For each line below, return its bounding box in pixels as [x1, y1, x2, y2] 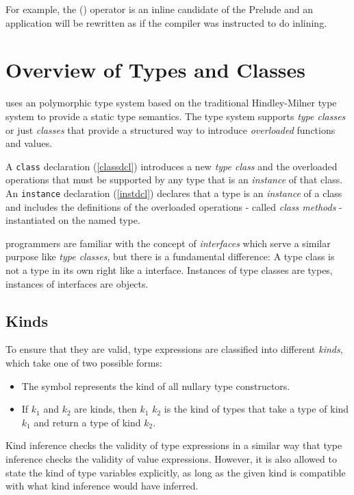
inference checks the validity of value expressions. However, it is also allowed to [5, 451, 337, 465]
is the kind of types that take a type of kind [164, 402, 349, 416]
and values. [5, 136, 53, 150]
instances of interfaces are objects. [5, 276, 149, 290]
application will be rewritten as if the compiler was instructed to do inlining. [5, 15, 327, 30]
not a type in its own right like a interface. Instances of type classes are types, [5, 262, 333, 277]
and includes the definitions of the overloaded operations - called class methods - [5, 199, 342, 214]
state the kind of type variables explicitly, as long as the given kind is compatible [5, 465, 346, 479]
